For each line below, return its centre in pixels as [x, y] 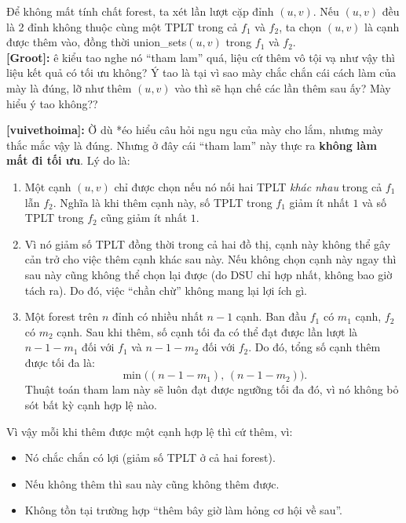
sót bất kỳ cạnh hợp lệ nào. [91, 405]
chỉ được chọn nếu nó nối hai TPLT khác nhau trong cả [248, 186]
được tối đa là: [60, 362]
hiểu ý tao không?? [52, 103]
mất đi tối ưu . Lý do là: [68, 160]
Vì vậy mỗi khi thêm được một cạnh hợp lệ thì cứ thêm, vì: [150, 431]
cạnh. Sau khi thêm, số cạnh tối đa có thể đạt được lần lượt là [207, 331]
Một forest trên [62, 316]
